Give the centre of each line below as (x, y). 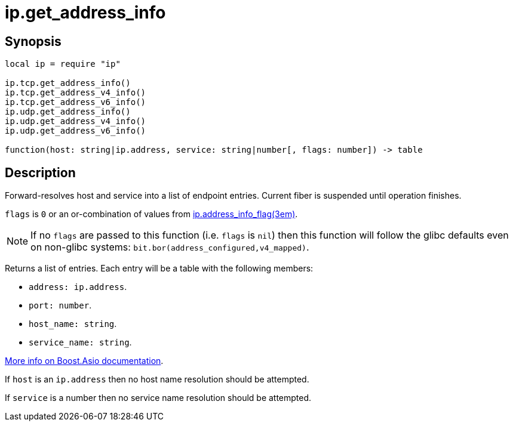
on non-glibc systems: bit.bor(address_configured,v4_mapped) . (170, 247)
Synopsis (33, 41)
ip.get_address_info (85, 13)
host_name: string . (73, 324)
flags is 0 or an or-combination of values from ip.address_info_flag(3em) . (151, 214)
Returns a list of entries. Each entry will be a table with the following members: (159, 268)
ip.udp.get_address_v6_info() (76, 131)
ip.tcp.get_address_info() (68, 83)
